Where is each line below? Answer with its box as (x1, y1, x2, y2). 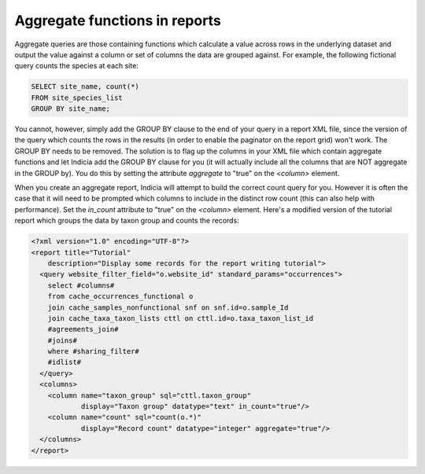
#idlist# (47, 358, 82, 367)
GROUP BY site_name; (31, 105, 110, 113)
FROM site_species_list (31, 93, 124, 102)
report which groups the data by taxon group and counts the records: (14, 216, 239, 226)
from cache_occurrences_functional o (47, 292, 194, 301)
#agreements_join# (47, 325, 119, 334)
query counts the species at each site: (14, 61, 139, 71)
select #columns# (47, 281, 115, 290)
